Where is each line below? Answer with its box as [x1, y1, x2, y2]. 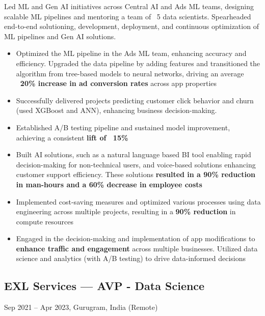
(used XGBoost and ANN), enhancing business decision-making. [16, 105, 217, 116]
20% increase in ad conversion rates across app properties [20, 78, 217, 89]
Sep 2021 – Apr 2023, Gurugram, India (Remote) [4, 302, 158, 312]
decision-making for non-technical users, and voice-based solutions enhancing [16, 159, 256, 169]
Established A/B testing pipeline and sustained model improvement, [16, 122, 230, 132]
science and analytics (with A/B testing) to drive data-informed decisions [16, 253, 246, 264]
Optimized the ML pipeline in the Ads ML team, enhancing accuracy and [16, 48, 247, 59]
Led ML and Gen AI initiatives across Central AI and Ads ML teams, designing [4, 1, 254, 11]
